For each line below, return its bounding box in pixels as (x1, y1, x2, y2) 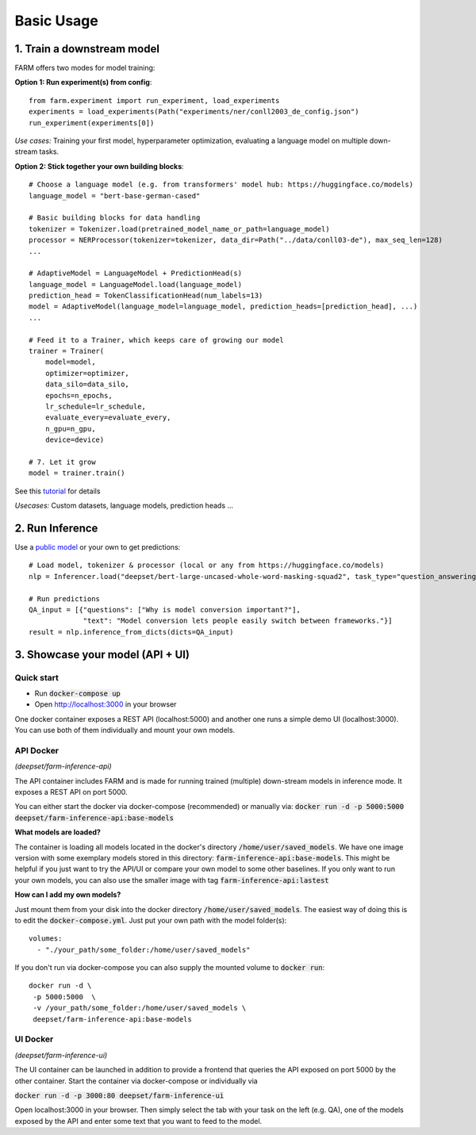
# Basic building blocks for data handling (29, 213, 201, 222)
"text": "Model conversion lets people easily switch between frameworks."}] (83, 616, 393, 626)
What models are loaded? (14, 827, 101, 837)
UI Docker (14, 1033, 54, 1045)
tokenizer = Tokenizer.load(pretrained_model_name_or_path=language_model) (29, 224, 330, 233)
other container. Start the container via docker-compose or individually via (14, 1076, 258, 1086)
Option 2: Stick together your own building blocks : (14, 161, 184, 171)
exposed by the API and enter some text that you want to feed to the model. (14, 1116, 263, 1125)
